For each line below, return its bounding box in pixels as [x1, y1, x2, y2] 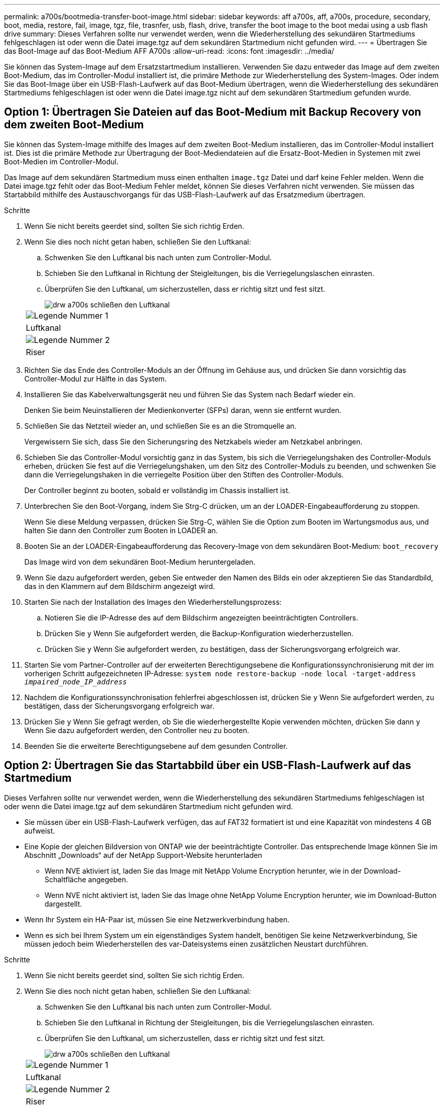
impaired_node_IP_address [24, 677, 127, 686]
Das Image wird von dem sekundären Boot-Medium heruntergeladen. [24, 557, 255, 566]
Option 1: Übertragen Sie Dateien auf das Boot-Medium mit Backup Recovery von [4, 106, 421, 119]
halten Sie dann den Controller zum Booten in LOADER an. [24, 526, 218, 535]
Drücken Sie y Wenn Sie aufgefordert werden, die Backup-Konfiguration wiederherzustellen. [45, 629, 354, 638]
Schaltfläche [45, 875, 86, 884]
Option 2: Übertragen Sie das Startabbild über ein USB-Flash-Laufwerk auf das [4, 759, 411, 772]
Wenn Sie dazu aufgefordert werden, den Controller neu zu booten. [24, 725, 249, 735]
